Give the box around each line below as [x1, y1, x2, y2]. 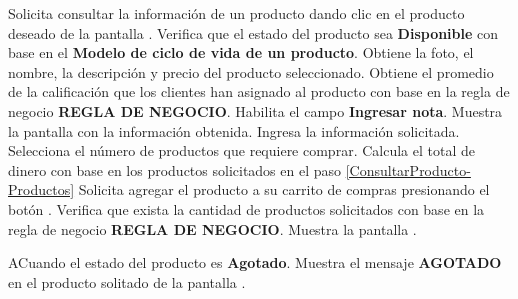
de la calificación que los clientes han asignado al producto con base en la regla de [8, 81, 510, 102]
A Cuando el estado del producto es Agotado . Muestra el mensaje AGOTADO [8, 252, 502, 273]
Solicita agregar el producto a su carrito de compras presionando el [78, 179, 490, 200]
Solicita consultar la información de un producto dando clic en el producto [8, 3, 465, 23]
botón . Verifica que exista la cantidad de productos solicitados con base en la [8, 198, 485, 219]
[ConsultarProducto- [345, 159, 471, 180]
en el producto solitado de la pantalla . [8, 271, 246, 292]
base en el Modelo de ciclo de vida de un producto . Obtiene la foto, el [8, 42, 474, 63]
